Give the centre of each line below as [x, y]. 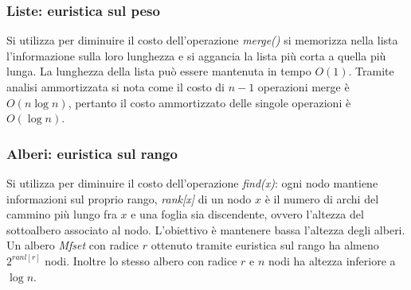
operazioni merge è [303, 87]
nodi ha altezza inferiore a [332, 260]
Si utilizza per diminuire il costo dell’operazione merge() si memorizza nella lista [202, 40]
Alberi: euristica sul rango [92, 153]
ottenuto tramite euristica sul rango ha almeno [265, 245]
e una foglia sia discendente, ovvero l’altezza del [247, 214]
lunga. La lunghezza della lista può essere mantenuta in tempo [159, 71]
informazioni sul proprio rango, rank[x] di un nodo [129, 198]
